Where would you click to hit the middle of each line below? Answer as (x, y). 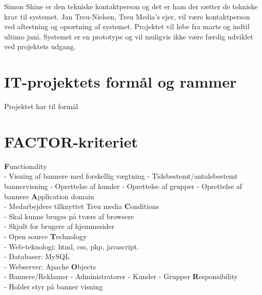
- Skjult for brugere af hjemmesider (59, 226)
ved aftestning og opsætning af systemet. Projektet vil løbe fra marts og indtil (127, 26)
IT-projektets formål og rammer (120, 82)
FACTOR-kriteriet (71, 141)
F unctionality (26, 166)
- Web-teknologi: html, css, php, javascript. (72, 246)
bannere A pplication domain (49, 196)
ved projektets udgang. (40, 46)
